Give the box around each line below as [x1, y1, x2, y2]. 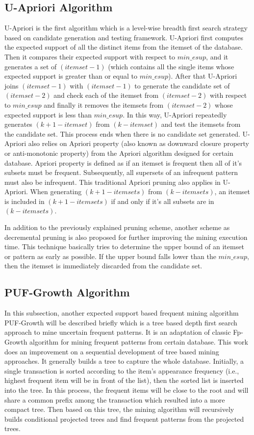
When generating [30, 186, 82, 197]
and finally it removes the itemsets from [44, 99, 164, 110]
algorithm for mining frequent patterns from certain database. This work [29, 337, 248, 347]
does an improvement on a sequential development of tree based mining [4, 346, 219, 356]
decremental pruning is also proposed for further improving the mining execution [4, 232, 248, 242]
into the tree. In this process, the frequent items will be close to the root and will [4, 385, 249, 395]
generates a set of [4, 61, 57, 71]
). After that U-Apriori [168, 71, 237, 81]
